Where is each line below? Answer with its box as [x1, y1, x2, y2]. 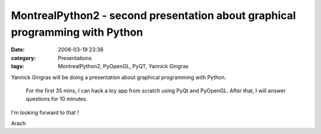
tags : [11, 63, 24, 70]
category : [11, 54, 36, 62]
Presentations [58, 54, 92, 62]
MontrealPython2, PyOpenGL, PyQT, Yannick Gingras [58, 63, 189, 70]
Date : [11, 46, 25, 53]
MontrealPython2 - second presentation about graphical [11, 9, 297, 22]
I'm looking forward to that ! [11, 109, 79, 116]
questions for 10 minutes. [26, 95, 88, 103]
